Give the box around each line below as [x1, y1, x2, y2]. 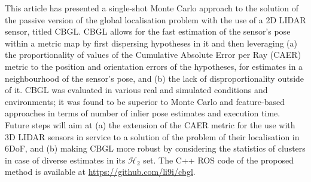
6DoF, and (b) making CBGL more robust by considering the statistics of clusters [5, 142, 306, 155]
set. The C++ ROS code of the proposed [143, 153, 294, 166]
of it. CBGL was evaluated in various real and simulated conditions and [5, 84, 268, 96]
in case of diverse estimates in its [5, 153, 126, 166]
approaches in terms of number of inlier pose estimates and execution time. [5, 107, 280, 119]
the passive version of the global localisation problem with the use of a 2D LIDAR [5, 13, 306, 26]
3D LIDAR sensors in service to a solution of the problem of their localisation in [5, 130, 300, 143]
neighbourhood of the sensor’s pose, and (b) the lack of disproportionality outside [5, 72, 304, 84]
